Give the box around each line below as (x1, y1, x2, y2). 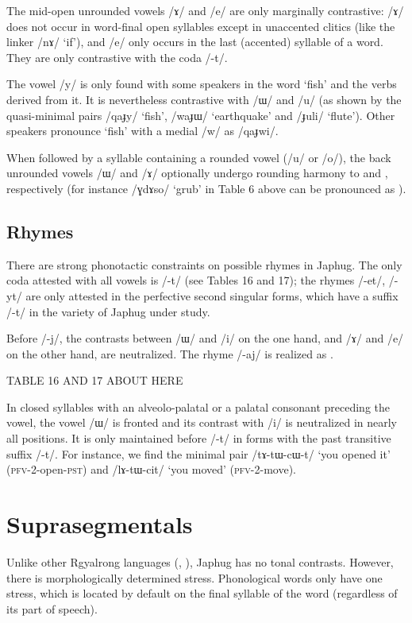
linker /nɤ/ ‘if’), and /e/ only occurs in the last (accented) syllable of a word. (6, 33, 383, 50)
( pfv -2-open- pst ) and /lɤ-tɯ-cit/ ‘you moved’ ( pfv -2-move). (6, 461, 296, 478)
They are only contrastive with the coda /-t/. (6, 48, 228, 65)
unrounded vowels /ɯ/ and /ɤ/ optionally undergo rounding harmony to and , (6, 164, 388, 181)
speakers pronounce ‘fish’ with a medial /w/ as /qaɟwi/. (6, 122, 279, 139)
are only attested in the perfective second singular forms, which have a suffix (25, 287, 399, 304)
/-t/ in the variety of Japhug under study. (6, 303, 210, 319)
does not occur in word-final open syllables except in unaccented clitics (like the (6, 17, 395, 34)
